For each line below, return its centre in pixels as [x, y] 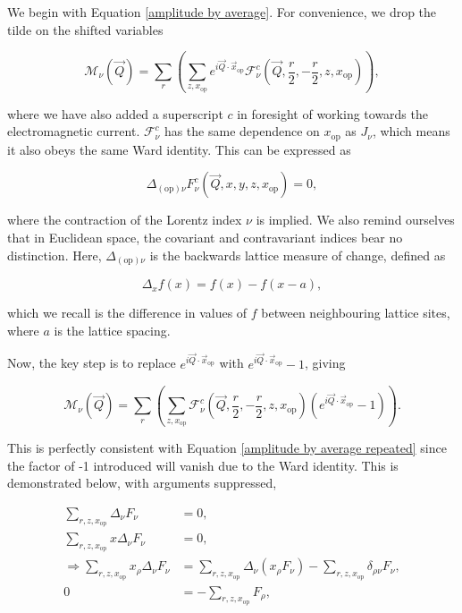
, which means [411, 131]
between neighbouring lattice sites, [356, 313]
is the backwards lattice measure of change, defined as [298, 255]
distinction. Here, [55, 255]
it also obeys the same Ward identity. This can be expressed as [179, 149]
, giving [325, 363]
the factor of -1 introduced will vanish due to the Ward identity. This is [203, 465]
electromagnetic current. [74, 131]
